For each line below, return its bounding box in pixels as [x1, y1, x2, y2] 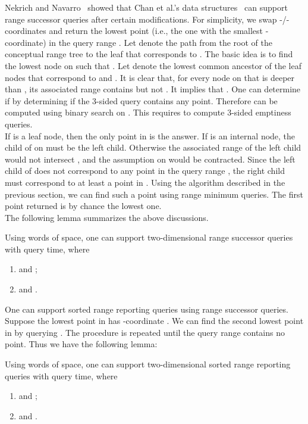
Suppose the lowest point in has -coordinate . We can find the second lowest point [5, 314, 304, 327]
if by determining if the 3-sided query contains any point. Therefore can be [5, 94, 278, 107]
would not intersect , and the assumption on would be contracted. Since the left [5, 152, 296, 165]
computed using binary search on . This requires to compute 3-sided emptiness [5, 106, 291, 119]
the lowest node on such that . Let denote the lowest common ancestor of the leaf [5, 59, 302, 71]
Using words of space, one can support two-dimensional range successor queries [5, 231, 293, 244]
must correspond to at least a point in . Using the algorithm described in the [5, 176, 285, 188]
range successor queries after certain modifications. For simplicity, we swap [5, 13, 277, 25]
